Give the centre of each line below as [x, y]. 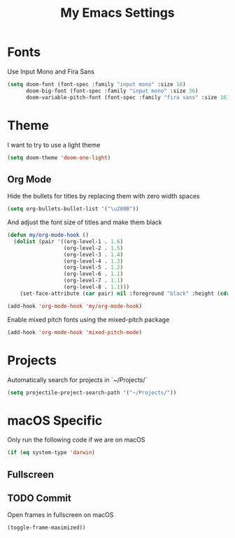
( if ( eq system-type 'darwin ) [51, 453]
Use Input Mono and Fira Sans [51, 71]
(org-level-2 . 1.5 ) [93, 248]
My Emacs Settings [117, 13]
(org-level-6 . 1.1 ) [93, 274]
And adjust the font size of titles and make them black [85, 222]
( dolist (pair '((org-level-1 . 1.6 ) [69, 241]
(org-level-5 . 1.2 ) [93, 268]
